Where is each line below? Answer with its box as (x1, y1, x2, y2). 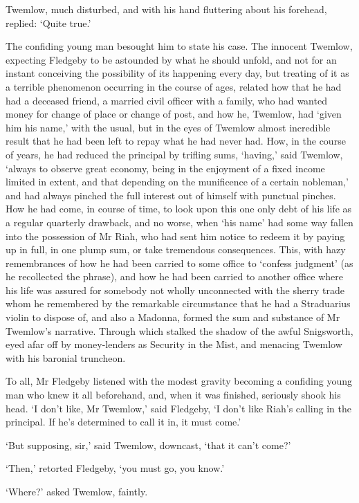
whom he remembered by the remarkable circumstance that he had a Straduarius (6, 296, 351, 311)
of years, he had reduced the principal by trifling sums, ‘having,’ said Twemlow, (6, 147, 343, 161)
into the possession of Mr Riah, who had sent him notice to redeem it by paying (6, 228, 345, 243)
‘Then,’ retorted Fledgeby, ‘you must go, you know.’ (6, 461, 225, 475)
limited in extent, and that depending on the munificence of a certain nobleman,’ (6, 174, 349, 189)
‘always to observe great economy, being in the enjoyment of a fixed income (6, 161, 325, 175)
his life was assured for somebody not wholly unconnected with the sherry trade (6, 282, 344, 297)
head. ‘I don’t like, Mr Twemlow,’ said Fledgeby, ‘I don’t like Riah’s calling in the (6, 401, 351, 415)
